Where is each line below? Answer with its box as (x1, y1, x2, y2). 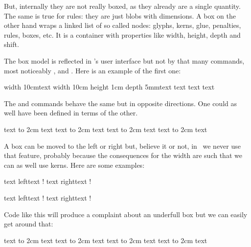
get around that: (4, 219, 53, 229)
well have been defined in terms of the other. (4, 108, 138, 118)
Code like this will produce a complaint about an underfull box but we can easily (4, 209, 248, 219)
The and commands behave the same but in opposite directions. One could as (4, 98, 237, 108)
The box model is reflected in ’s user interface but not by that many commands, (4, 55, 245, 66)
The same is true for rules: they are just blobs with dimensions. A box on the (4, 10, 236, 21)
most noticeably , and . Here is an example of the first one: (4, 65, 181, 75)
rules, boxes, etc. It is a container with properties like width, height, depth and (4, 29, 241, 40)
